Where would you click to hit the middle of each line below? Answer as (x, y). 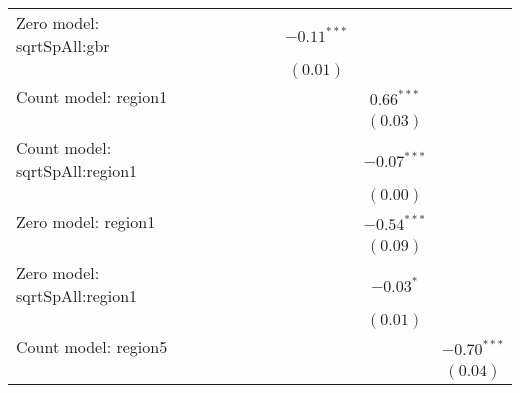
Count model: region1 (92, 96)
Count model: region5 (92, 346)
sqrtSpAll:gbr (63, 45)
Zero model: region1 (86, 221)
